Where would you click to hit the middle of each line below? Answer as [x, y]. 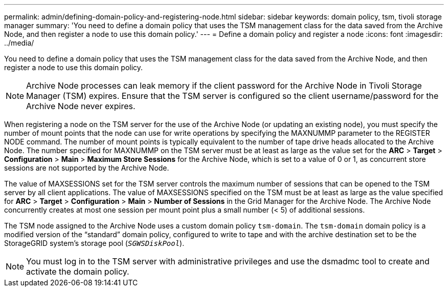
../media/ [19, 43]
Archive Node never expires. [81, 106]
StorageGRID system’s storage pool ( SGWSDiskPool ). [94, 243]
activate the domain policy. [78, 272]
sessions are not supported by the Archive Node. [87, 168]
